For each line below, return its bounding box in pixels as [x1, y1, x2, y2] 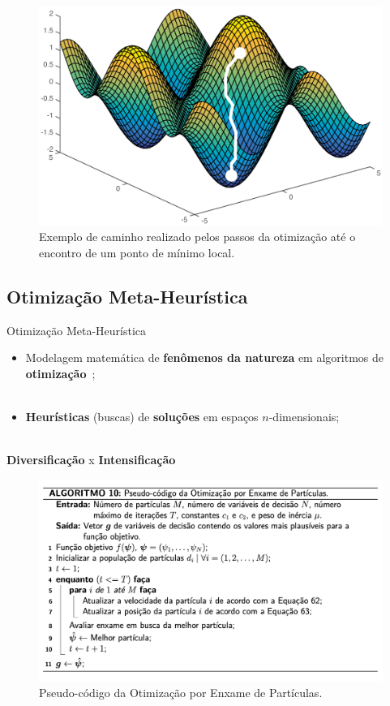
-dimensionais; [268, 407, 340, 424]
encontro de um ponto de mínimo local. [39, 243, 235, 260]
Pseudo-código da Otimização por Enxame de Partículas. [39, 684, 323, 701]
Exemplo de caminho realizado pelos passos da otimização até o [39, 228, 356, 245]
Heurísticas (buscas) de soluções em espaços [25, 407, 259, 424]
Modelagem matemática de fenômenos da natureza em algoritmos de [25, 349, 384, 366]
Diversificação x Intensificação [6, 451, 176, 468]
